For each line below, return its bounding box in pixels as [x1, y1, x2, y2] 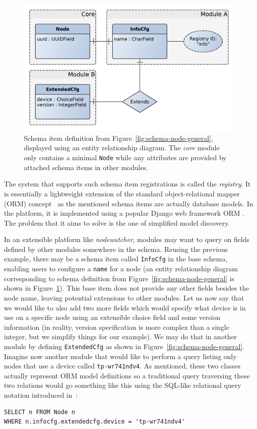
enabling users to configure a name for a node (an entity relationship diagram [4, 263, 238, 274]
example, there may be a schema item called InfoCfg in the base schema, [4, 253, 228, 264]
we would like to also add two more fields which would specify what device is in [4, 302, 246, 312]
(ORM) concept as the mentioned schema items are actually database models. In [4, 198, 254, 208]
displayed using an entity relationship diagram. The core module [24, 142, 220, 153]
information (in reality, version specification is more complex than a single [4, 321, 229, 332]
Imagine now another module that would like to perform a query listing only [4, 351, 237, 361]
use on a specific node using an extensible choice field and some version [4, 312, 221, 322]
